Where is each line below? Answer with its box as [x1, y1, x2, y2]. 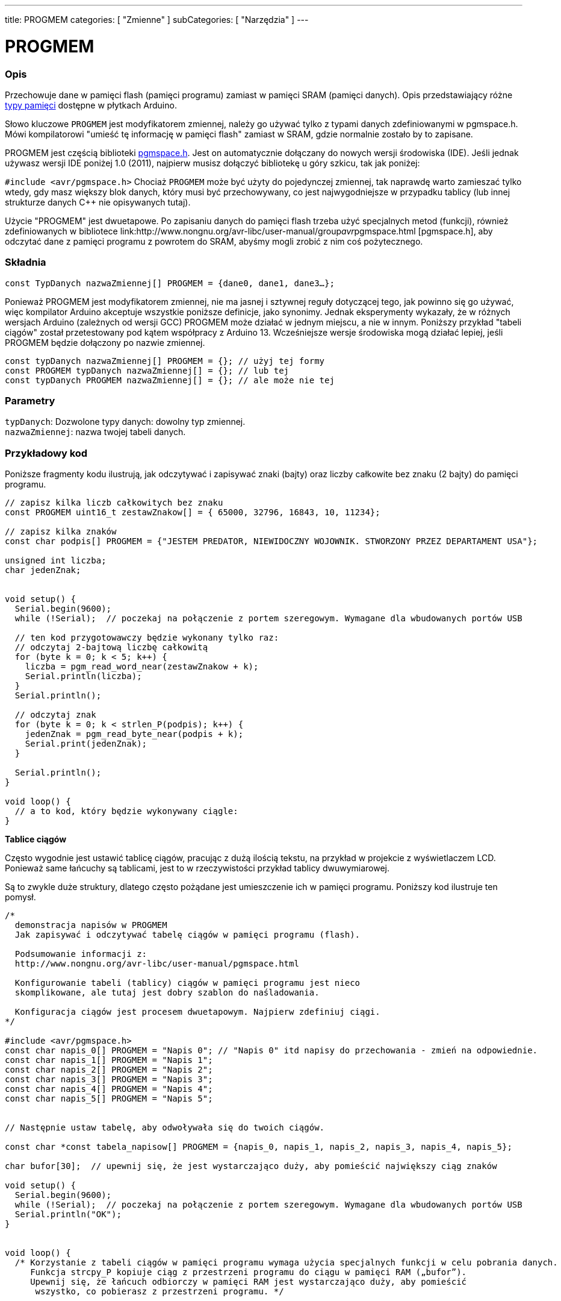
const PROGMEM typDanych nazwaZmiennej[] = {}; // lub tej [5, 365, 290, 375]
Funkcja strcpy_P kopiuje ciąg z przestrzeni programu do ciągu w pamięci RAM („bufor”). [30, 1267, 467, 1277]
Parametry [5, 395, 55, 407]
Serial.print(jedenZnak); [25, 739, 147, 749]
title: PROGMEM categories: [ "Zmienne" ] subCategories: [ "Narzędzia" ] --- [5, 14, 309, 25]
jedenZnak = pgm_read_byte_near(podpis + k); [25, 729, 244, 739]
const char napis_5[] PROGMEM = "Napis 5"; [5, 1094, 213, 1104]
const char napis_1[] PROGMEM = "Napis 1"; [5, 1055, 213, 1065]
